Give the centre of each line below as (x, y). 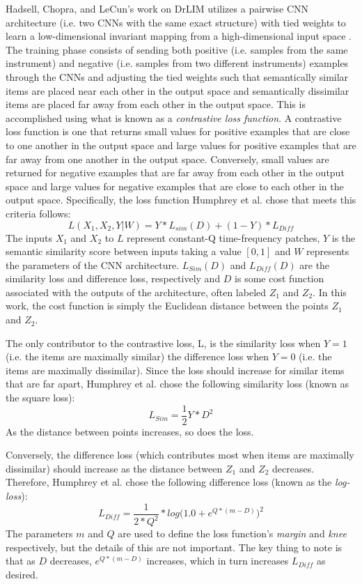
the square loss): (40, 398)
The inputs (29, 237)
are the (315, 264)
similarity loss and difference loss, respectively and (113, 278)
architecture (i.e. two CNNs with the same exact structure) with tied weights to (176, 22)
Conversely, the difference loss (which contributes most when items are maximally (180, 455)
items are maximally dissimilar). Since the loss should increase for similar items (175, 370)
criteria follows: (38, 213)
